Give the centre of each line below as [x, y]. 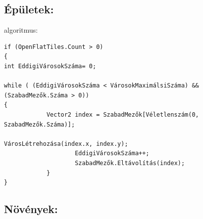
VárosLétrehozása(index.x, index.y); [66, 144]
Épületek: [29, 9]
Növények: [31, 209]
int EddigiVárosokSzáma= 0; [50, 66]
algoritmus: [21, 30]
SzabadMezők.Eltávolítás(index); [130, 163]
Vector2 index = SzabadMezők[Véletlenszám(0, [123, 114]
